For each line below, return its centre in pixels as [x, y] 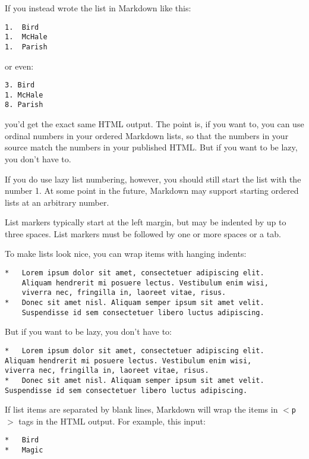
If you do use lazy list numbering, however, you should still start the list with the [153, 179]
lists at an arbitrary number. [57, 202]
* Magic [24, 450]
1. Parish [26, 47]
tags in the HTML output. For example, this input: [112, 421]
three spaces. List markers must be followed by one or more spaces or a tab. [143, 233]
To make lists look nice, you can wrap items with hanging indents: [126, 254]
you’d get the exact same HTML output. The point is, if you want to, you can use [154, 124]
